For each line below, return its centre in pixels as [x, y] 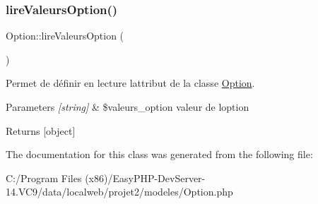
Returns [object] [41, 130]
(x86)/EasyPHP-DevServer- [145, 178]
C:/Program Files [44, 178]
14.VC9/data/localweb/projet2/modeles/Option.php [119, 192]
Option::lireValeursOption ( [65, 36]
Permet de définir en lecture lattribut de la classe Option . [130, 83]
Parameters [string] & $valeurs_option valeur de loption [128, 107]
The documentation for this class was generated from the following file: [159, 154]
